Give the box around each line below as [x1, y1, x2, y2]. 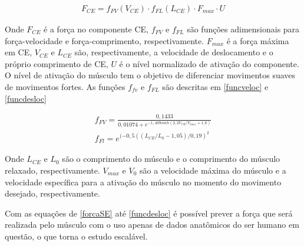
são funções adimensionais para [187, 23, 300, 35]
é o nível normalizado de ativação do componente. [119, 57, 299, 69]
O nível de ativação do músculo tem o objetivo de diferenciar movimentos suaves [5, 69, 296, 81]
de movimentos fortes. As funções [5, 81, 125, 92]
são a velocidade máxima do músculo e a [140, 164, 286, 177]
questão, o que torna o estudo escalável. [5, 230, 148, 242]
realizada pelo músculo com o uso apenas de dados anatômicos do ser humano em [5, 218, 299, 231]
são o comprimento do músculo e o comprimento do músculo [62, 152, 280, 165]
